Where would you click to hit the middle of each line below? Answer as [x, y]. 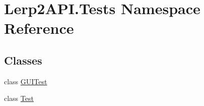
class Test [19, 98]
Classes [23, 60]
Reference [39, 28]
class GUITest [26, 81]
